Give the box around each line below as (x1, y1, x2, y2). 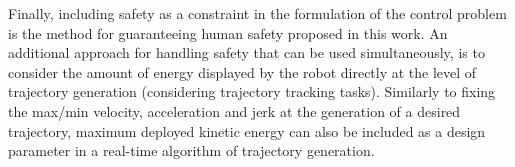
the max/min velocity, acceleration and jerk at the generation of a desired (8, 100, 461, 121)
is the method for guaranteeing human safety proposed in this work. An (8, 22, 448, 43)
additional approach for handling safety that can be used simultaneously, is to (8, 42, 485, 63)
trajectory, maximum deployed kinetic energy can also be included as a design (8, 120, 486, 141)
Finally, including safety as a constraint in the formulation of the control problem (8, 3, 507, 23)
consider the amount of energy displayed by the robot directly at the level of (8, 61, 477, 82)
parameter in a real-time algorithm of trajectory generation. (8, 140, 375, 161)
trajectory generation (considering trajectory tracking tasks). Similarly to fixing (8, 81, 496, 102)
